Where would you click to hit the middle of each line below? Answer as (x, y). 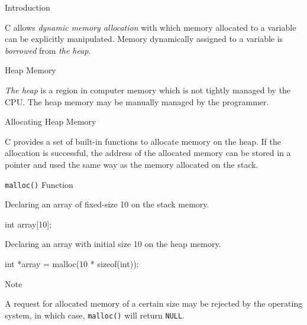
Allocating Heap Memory (51, 121)
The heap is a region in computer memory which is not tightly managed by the (148, 90)
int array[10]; (28, 224)
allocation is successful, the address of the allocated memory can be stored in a (148, 153)
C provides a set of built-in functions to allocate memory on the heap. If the (143, 141)
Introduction (28, 7)
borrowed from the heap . (48, 50)
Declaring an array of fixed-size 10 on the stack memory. (107, 204)
